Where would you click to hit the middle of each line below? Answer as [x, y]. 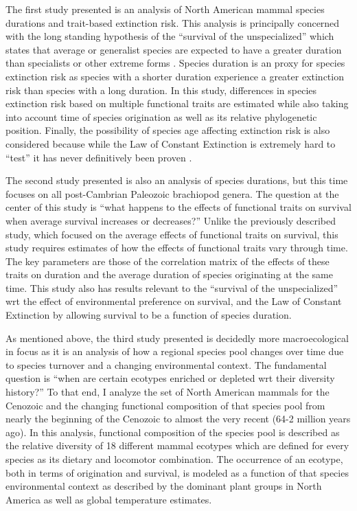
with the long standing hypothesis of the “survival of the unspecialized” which [170, 36]
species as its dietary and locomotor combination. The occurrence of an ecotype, [174, 459]
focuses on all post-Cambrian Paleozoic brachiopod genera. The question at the [172, 193]
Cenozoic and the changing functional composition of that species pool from [165, 405]
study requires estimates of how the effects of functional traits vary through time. [177, 248]
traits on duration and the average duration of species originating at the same [169, 274]
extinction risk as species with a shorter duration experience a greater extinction [175, 76]
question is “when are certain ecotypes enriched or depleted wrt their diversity [170, 378]
